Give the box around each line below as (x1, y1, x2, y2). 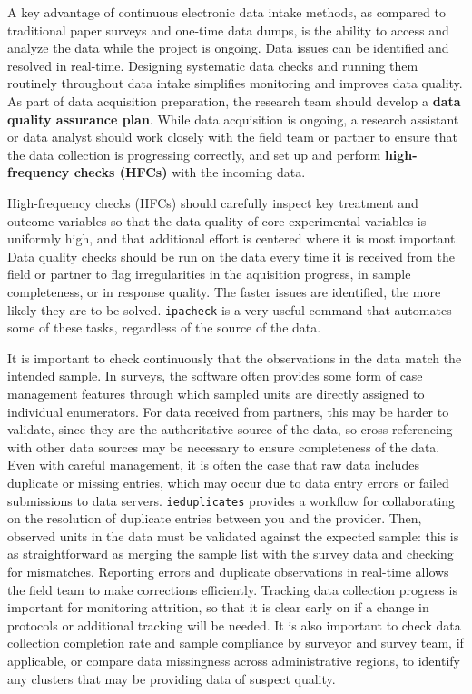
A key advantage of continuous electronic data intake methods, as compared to (7, 3, 446, 21)
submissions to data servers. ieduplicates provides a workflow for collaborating (7, 491, 456, 510)
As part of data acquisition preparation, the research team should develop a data (7, 91, 461, 110)
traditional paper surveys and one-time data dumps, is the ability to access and (7, 20, 449, 39)
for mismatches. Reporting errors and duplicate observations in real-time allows (7, 561, 449, 580)
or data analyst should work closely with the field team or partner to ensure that (7, 127, 457, 146)
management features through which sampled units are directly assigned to (7, 383, 425, 402)
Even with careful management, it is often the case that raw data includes (7, 455, 419, 474)
